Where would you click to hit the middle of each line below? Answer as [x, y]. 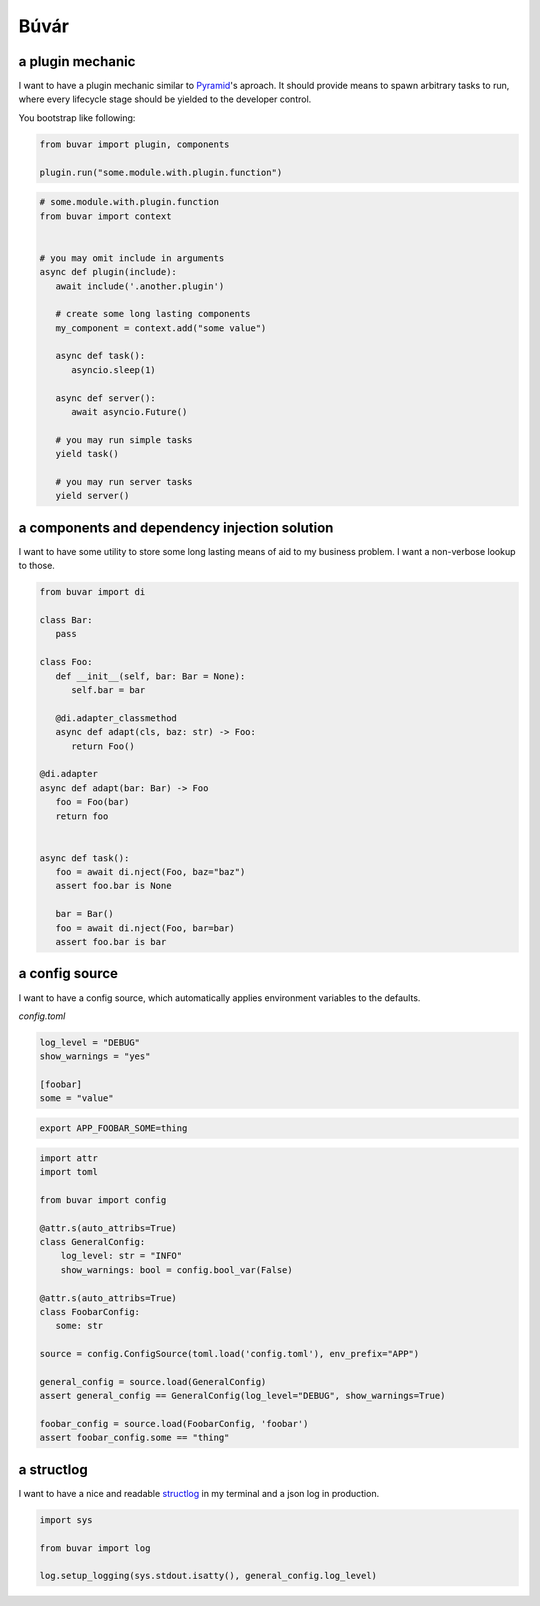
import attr [69, 1158]
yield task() [87, 454]
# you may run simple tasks [124, 439]
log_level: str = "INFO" [121, 1256]
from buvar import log [95, 1548]
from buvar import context [105, 216]
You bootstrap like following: [77, 117]
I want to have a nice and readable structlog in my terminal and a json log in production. [199, 1493]
